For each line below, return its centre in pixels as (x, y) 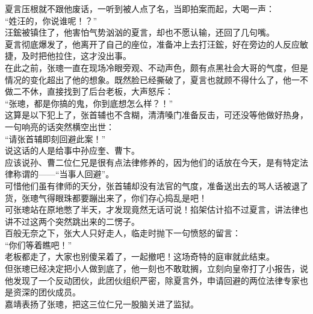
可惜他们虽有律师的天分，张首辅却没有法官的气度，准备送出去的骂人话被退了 (156, 185)
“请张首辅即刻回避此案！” (55, 138)
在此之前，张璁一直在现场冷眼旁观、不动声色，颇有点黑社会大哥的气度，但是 (156, 67)
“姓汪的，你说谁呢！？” (51, 20)
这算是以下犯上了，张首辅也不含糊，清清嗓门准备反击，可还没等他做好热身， (156, 115)
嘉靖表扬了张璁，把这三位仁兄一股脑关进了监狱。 (102, 303)
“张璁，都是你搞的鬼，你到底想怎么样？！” (89, 103)
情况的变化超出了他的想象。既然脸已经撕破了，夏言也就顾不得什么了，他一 (152, 79)
